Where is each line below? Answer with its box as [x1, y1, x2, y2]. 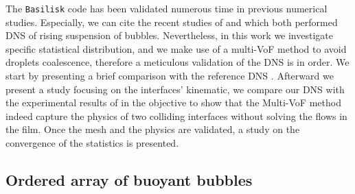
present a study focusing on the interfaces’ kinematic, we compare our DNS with [5, 82, 345, 96]
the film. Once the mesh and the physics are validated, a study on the [5, 122, 300, 136]
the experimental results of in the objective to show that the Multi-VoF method [5, 95, 341, 110]
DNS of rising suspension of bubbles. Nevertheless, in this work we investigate [5, 28, 333, 43]
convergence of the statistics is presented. [5, 136, 179, 149]
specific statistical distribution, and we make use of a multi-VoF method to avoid [5, 41, 347, 56]
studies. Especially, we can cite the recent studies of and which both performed [5, 14, 338, 29]
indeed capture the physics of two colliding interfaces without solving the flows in [5, 108, 347, 123]
